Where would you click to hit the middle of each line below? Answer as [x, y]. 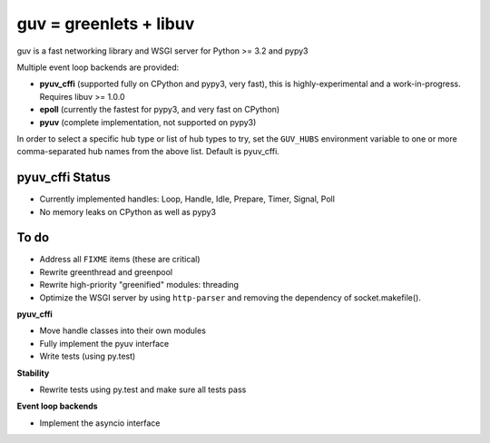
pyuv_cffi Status [64, 177]
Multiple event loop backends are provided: [98, 67]
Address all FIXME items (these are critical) [120, 260]
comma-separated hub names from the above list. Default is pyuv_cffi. [148, 152]
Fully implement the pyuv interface [104, 343]
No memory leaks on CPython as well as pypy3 [128, 212]
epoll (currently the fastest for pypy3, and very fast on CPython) [160, 110]
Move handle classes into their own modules [122, 330]
